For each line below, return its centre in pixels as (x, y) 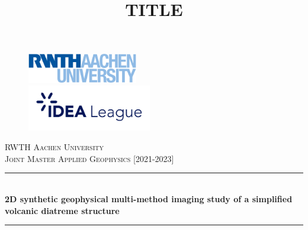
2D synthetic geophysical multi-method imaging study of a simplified (149, 199)
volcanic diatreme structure (62, 210)
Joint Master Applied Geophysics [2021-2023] (89, 158)
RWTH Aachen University (54, 147)
